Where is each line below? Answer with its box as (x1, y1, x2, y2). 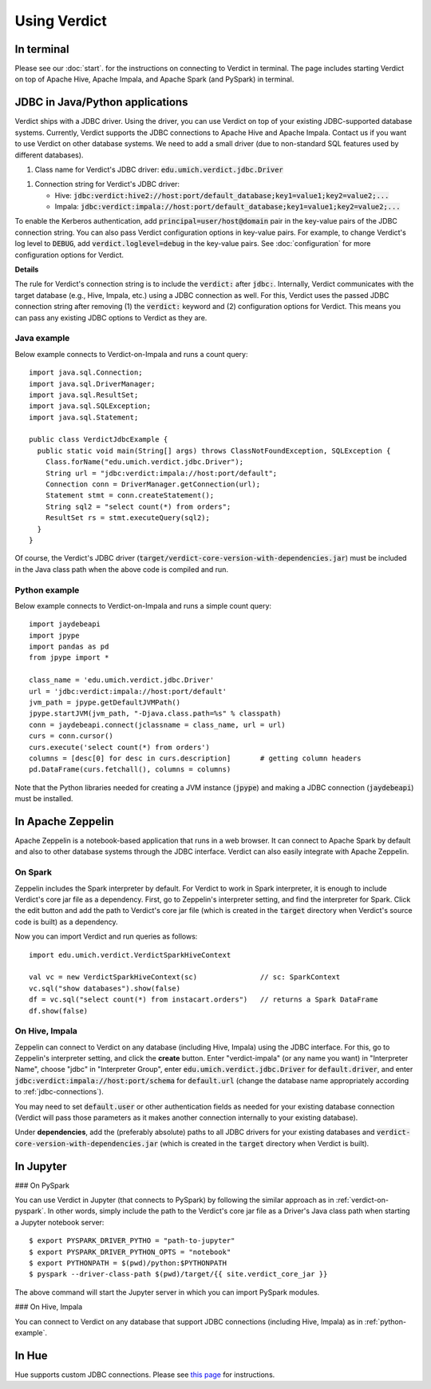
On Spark (14, 867, 52, 878)
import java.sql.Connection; (29, 368, 143, 377)
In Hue (14, 1348, 48, 1362)
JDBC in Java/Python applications (14, 96, 188, 109)
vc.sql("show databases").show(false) (29, 983, 181, 993)
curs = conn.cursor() (29, 732, 113, 740)
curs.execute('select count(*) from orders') (29, 743, 211, 752)
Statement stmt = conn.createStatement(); (45, 491, 215, 500)
